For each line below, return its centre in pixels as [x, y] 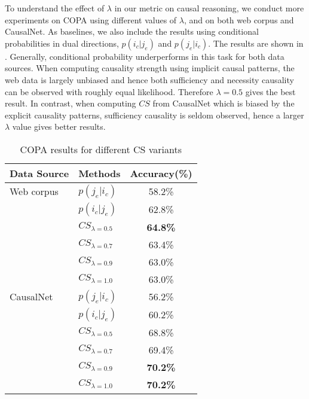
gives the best [270, 91]
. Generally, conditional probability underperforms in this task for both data [145, 56]
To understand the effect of [55, 8]
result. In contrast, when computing [71, 103]
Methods [100, 173]
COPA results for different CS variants [101, 149]
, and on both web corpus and [239, 19]
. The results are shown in [256, 43]
